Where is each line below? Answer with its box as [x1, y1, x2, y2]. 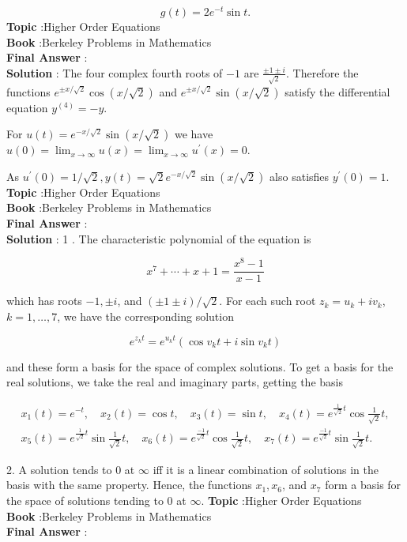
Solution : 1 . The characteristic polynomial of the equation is [6, 230, 311, 247]
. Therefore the [286, 64, 359, 81]
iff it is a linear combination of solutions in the [153, 461, 379, 477]
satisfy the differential [285, 83, 390, 100]
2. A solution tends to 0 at [6, 461, 135, 477]
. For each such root [219, 292, 316, 309]
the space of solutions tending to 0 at [6, 491, 187, 508]
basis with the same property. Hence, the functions [6, 476, 252, 493]
